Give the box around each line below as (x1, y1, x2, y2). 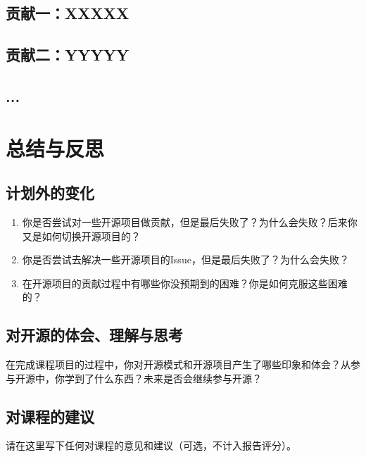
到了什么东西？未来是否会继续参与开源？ (74, 370, 262, 385)
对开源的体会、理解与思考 (6, 324, 183, 346)
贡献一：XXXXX (6, 2, 130, 24)
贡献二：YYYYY (6, 44, 130, 65)
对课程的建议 (6, 405, 94, 427)
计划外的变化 (6, 182, 94, 204)
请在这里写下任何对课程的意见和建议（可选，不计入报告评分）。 (6, 438, 296, 453)
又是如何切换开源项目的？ (22, 228, 141, 243)
